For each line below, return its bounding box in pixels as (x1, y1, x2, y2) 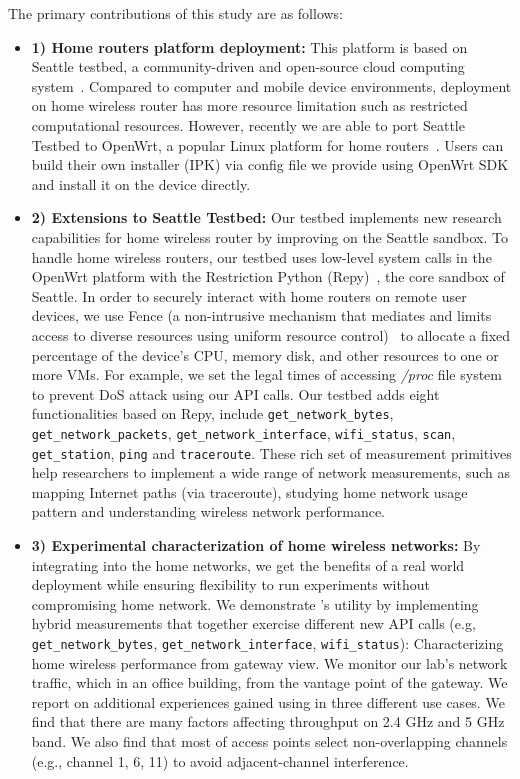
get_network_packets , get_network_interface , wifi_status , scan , (31, 422, 456, 443)
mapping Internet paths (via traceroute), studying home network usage (31, 481, 468, 502)
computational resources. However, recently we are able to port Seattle (31, 114, 465, 135)
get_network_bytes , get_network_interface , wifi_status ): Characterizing (31, 633, 504, 653)
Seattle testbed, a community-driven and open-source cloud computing (31, 56, 465, 77)
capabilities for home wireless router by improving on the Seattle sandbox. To (31, 226, 508, 247)
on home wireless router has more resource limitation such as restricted (31, 95, 468, 116)
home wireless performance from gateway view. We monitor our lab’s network (31, 652, 508, 673)
